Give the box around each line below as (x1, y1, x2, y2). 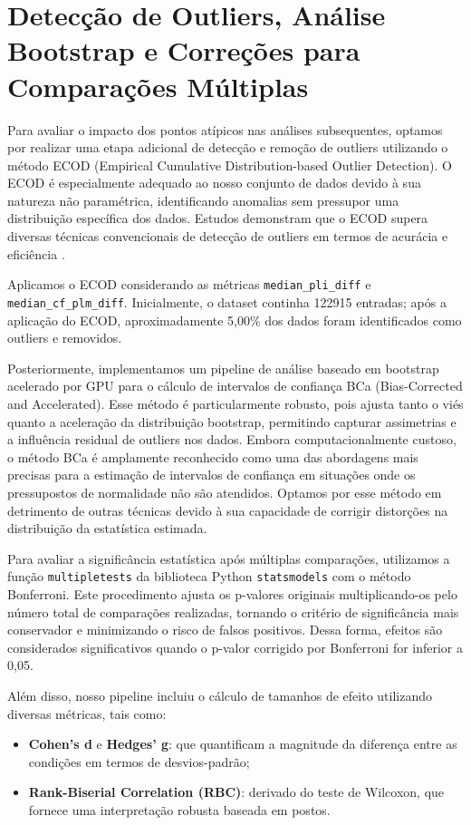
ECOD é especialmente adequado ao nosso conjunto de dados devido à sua (7, 173, 421, 192)
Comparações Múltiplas (7, 67, 309, 104)
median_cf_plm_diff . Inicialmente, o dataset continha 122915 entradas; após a (7, 292, 447, 311)
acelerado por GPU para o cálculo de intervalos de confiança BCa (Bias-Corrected (7, 376, 463, 395)
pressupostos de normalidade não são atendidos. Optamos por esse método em (7, 482, 442, 501)
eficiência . (7, 244, 65, 263)
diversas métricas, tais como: (7, 704, 167, 723)
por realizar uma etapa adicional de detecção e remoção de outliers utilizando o (7, 138, 448, 157)
